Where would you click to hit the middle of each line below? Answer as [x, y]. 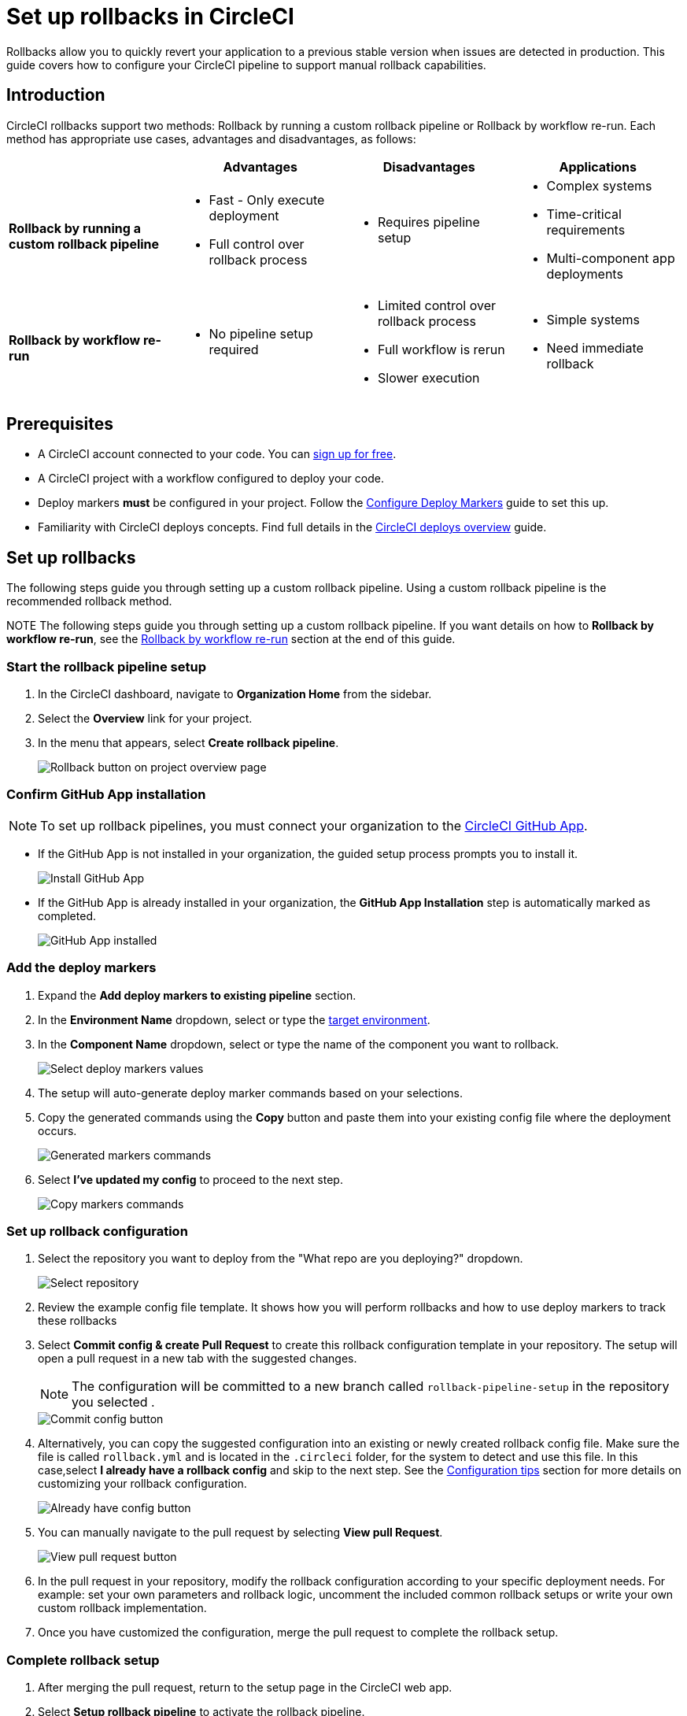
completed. [67, 915]
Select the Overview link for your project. [145, 719]
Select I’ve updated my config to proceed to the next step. [190, 1179]
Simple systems [593, 319]
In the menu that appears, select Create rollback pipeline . [188, 743]
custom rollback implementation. [122, 1608]
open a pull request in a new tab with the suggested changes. [198, 1359]
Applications [598, 166]
